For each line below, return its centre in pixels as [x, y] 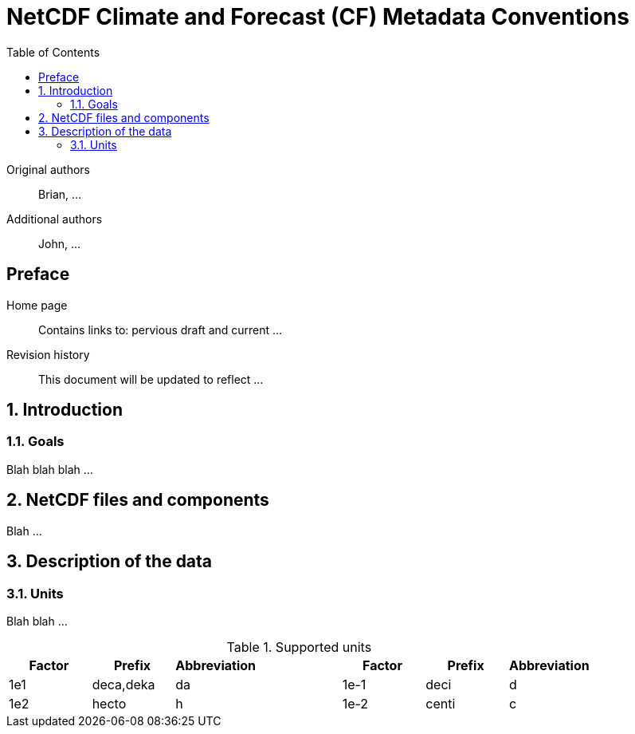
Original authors [48, 169]
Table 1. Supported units [299, 647]
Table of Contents [53, 52]
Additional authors [55, 219]
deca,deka [123, 684]
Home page [37, 305]
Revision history [48, 354]
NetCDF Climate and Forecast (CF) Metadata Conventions [318, 17]
